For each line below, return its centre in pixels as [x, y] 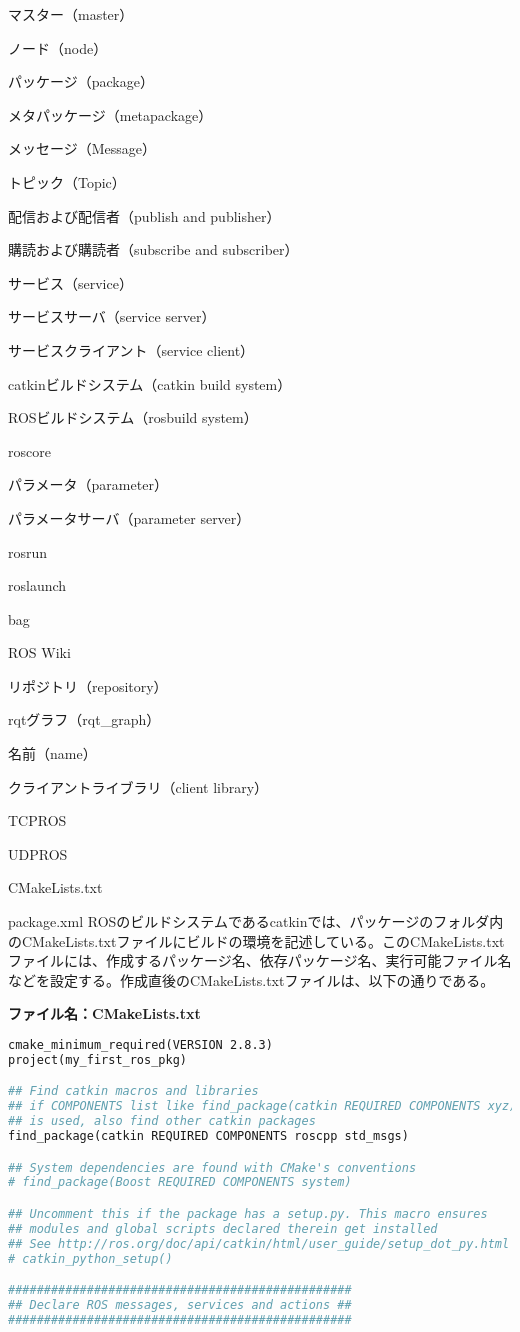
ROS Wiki [39, 652]
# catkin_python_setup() [90, 1258]
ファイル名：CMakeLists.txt [104, 1013]
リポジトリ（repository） [88, 685]
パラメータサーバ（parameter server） [129, 517]
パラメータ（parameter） [88, 484]
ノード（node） [58, 47]
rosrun [28, 551]
